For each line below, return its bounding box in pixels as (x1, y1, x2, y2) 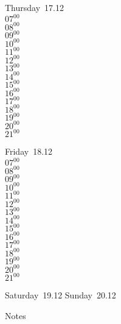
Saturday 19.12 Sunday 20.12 (5, 289, 116, 301)
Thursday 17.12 (5, 1, 64, 13)
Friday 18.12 (5, 145, 53, 158)
